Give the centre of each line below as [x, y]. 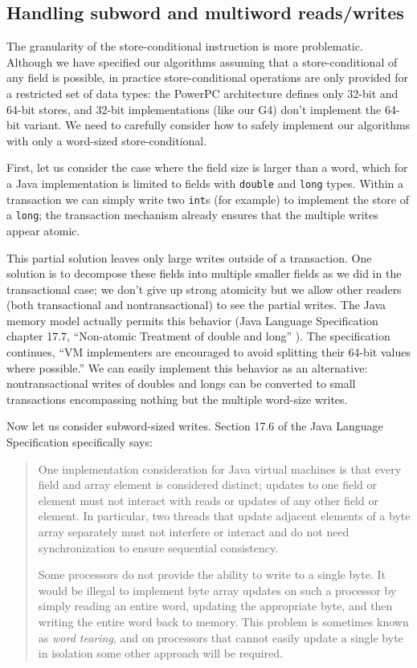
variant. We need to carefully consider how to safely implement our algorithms [217, 125]
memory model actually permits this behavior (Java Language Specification [192, 320]
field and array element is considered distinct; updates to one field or [208, 485]
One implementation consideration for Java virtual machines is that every [220, 468]
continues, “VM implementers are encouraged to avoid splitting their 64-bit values [208, 352]
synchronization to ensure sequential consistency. [158, 547]
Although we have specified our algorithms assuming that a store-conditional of [202, 61]
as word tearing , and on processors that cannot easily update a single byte [221, 637]
